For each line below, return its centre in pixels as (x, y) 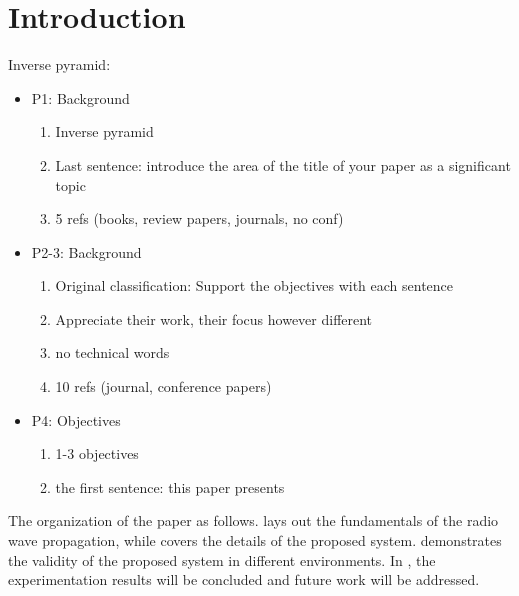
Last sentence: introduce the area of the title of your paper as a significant (283, 164)
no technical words (112, 352)
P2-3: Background (86, 251)
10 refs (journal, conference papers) (163, 386)
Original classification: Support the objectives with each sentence (254, 285)
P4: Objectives (76, 419)
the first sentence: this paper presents (170, 486)
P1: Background (80, 97)
